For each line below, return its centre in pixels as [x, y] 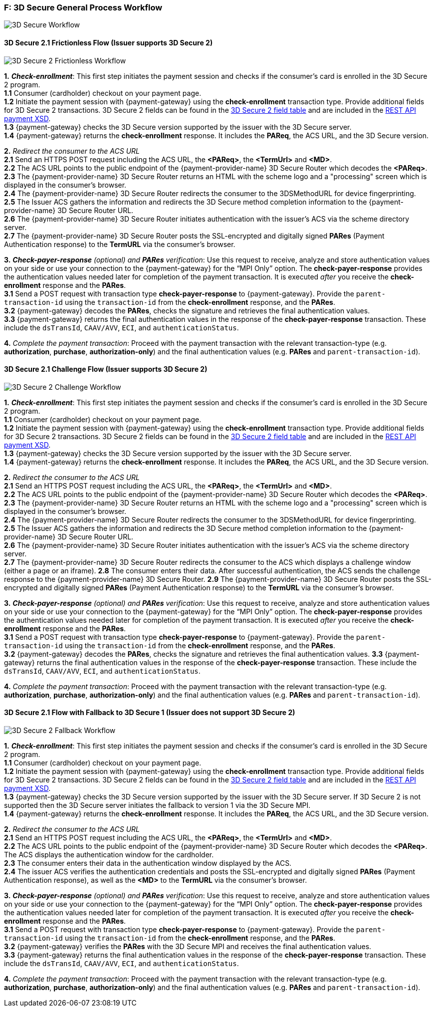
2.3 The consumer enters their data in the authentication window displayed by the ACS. [148, 863]
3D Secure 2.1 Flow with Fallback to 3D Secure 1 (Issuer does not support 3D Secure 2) [150, 713]
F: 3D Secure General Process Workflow [83, 7]
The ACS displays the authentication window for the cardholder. [109, 855]
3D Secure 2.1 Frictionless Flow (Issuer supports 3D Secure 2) [109, 42]
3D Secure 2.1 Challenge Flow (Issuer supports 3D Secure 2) [106, 369]
